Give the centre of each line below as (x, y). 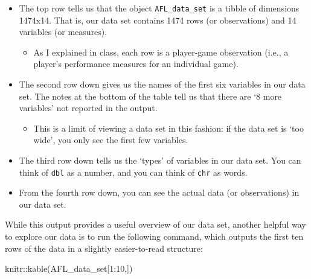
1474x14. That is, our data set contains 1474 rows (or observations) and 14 (158, 20)
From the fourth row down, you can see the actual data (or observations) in (159, 192)
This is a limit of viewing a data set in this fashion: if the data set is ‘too (168, 128)
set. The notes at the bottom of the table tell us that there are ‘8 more (150, 96)
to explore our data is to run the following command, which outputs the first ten (154, 236)
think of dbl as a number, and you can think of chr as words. (133, 172)
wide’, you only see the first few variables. (111, 140)
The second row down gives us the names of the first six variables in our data (162, 84)
